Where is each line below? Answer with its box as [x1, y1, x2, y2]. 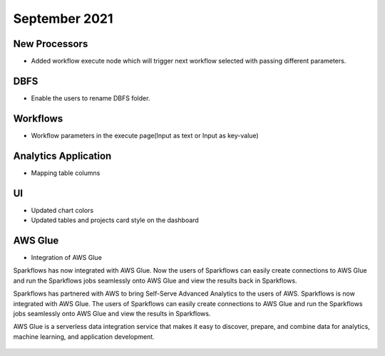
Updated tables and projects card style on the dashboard [31, 216, 199, 224]
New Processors [13, 38, 88, 50]
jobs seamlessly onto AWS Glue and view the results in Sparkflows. [13, 309, 211, 318]
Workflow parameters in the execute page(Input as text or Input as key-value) [31, 131, 260, 140]
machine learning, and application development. [13, 332, 155, 341]
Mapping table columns [31, 168, 101, 177]
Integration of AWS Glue [31, 253, 103, 261]
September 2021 [13, 11, 113, 26]
